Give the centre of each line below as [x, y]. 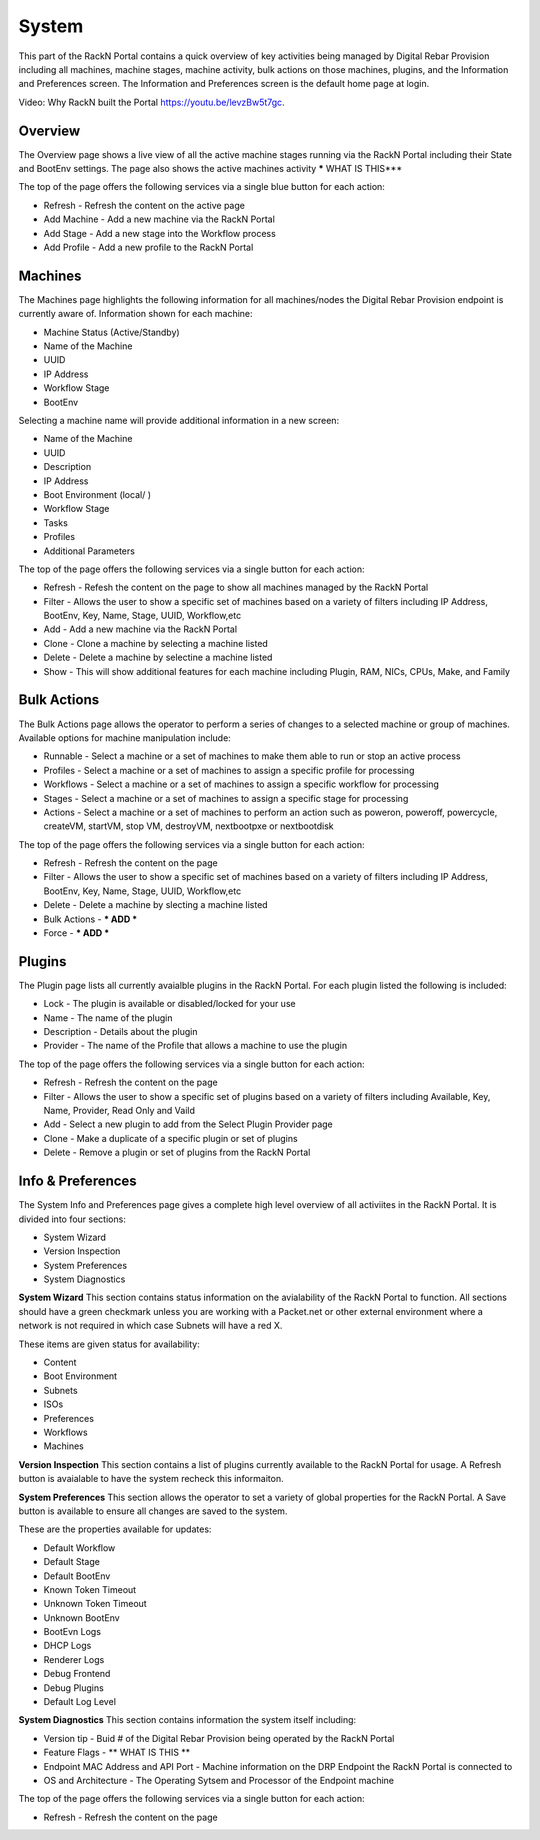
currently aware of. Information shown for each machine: [136, 314]
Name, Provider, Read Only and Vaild [119, 1111]
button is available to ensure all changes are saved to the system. [153, 1511]
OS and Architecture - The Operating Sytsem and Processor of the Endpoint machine [219, 1780]
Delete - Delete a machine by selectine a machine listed [158, 657]
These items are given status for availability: [109, 1344]
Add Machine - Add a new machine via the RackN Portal [159, 219]
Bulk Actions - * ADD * [90, 919]
